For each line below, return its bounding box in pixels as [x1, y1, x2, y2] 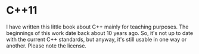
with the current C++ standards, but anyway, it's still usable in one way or [6, 36, 187, 43]
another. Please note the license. [6, 42, 86, 49]
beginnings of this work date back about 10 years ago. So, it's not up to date [6, 29, 194, 36]
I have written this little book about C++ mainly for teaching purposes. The [6, 23, 189, 30]
